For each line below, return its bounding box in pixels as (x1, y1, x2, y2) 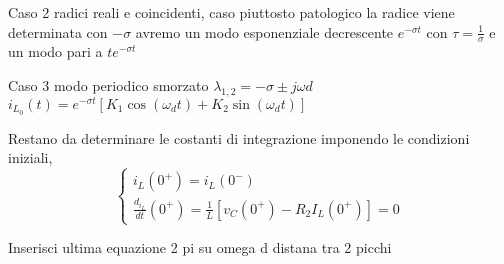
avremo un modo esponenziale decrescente (135, 21, 394, 42)
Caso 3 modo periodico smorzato (8, 75, 209, 96)
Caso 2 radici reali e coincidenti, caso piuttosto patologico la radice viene (8, 2, 455, 22)
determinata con (8, 21, 108, 42)
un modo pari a (8, 41, 103, 62)
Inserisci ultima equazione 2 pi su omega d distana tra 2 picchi (8, 237, 392, 258)
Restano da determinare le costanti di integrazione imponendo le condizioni (8, 127, 470, 148)
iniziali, (8, 147, 53, 168)
